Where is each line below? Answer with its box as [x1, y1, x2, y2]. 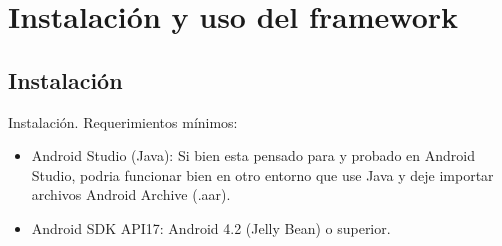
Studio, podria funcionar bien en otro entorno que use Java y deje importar [31, 164, 494, 185]
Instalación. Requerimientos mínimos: [8, 111, 238, 132]
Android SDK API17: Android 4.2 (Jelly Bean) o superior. [31, 217, 391, 238]
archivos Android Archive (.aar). [31, 184, 231, 205]
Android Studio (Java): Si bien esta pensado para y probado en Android [31, 145, 475, 166]
